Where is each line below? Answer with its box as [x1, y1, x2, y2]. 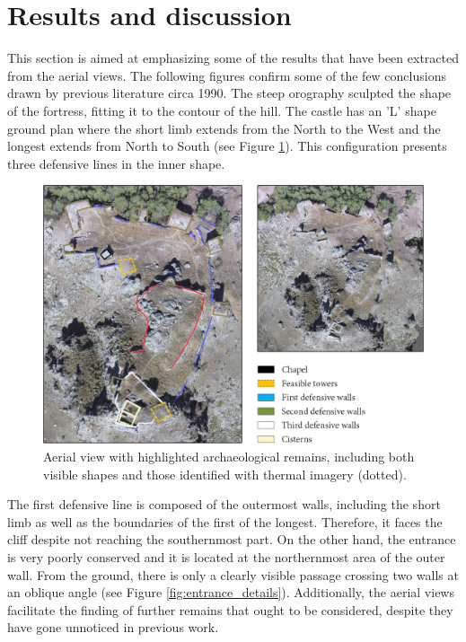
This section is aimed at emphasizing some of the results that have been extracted [7, 48, 459, 67]
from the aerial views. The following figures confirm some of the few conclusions [7, 66, 446, 84]
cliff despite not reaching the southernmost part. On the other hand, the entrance [7, 530, 456, 549]
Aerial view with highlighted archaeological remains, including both [43, 447, 415, 466]
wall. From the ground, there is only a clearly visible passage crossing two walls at [7, 565, 459, 584]
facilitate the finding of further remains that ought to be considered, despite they [7, 600, 453, 619]
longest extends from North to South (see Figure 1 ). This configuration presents [7, 136, 447, 155]
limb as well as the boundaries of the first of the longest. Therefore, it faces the [7, 512, 443, 531]
